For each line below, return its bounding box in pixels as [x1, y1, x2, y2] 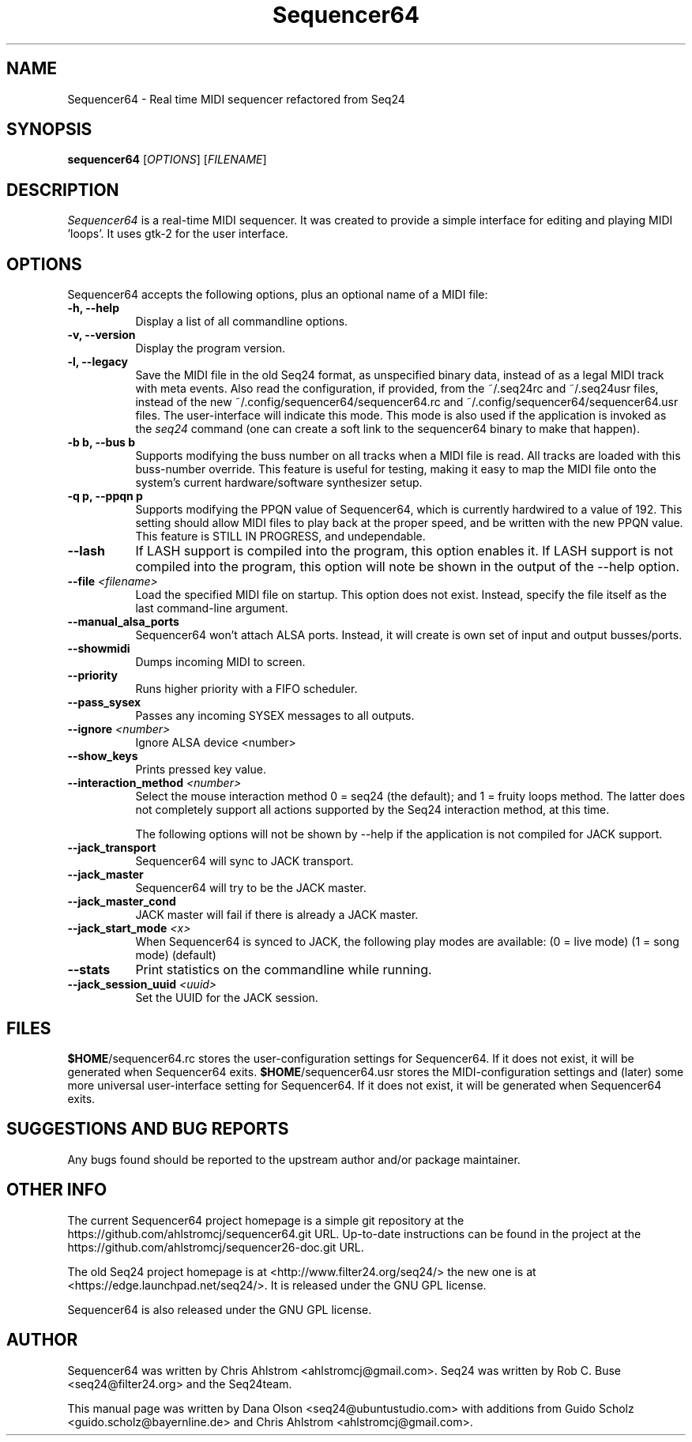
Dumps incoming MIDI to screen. [135, 655, 306, 669]
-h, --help [67, 301, 119, 315]
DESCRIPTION [6, 179, 119, 200]
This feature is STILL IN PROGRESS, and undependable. [135, 529, 426, 544]
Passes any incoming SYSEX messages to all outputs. [135, 709, 415, 723]
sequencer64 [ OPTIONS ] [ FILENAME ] [67, 152, 267, 167]
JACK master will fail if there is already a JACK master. [135, 908, 419, 922]
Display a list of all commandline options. [135, 314, 348, 329]
